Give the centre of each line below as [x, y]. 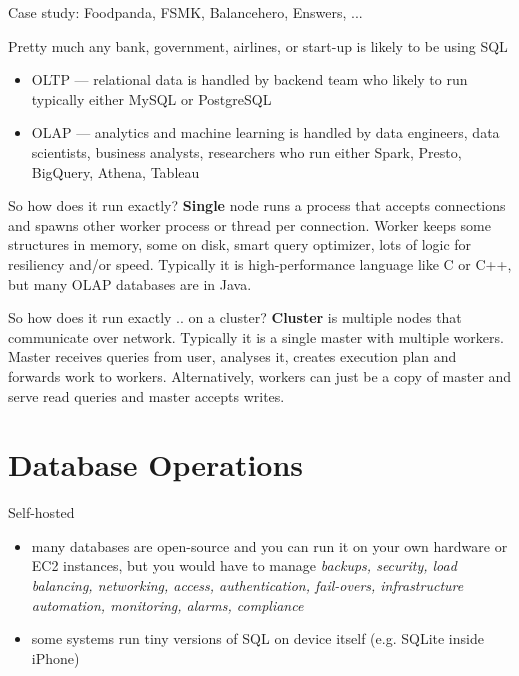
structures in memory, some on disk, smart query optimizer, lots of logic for [240, 244]
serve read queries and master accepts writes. [146, 395]
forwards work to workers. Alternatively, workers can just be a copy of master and [260, 375]
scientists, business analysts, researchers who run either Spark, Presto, [246, 151]
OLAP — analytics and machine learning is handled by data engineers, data [265, 132]
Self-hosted [41, 512]
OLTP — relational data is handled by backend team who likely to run [249, 79]
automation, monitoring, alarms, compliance [167, 604]
